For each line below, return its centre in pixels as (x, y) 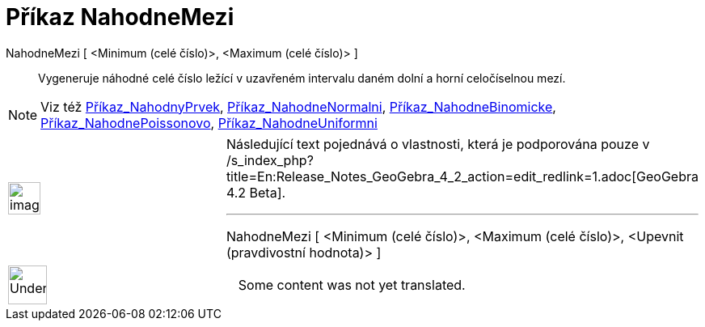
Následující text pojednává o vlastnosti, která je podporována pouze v (438, 144)
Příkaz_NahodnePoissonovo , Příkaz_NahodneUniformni (209, 123)
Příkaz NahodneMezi (120, 17)
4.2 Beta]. (256, 192)
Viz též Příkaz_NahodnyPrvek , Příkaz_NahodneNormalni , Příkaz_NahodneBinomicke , (298, 106)
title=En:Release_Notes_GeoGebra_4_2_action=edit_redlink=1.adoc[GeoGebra (462, 176)
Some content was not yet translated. (352, 285)
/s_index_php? (270, 160)
